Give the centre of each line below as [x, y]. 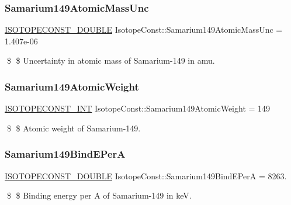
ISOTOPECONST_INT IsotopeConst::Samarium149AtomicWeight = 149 [138, 108]
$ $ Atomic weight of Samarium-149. [74, 128]
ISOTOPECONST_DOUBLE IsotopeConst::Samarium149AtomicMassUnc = [144, 29]
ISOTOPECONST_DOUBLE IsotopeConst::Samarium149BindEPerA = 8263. [146, 176]
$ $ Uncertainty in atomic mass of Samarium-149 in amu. [111, 60]
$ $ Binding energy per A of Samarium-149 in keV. [99, 195]
